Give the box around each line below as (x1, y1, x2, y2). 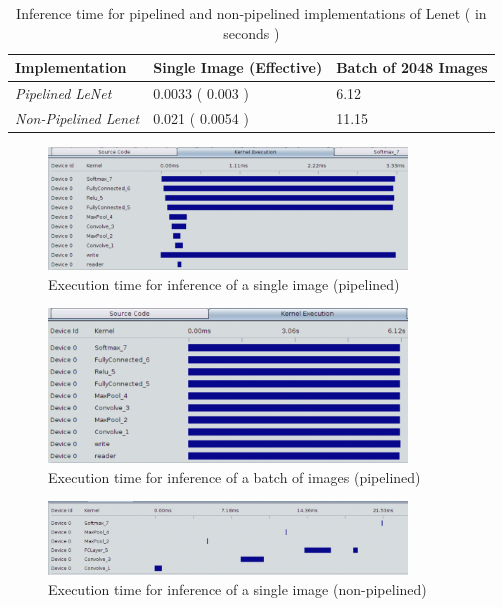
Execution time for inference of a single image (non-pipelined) (48, 578, 427, 599)
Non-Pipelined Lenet (15, 107, 140, 128)
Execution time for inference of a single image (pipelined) (48, 273, 400, 294)
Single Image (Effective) (153, 57, 323, 78)
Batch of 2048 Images (336, 57, 488, 78)
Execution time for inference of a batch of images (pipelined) (48, 466, 421, 487)
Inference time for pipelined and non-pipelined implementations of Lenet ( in (16, 3, 487, 23)
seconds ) (223, 22, 280, 43)
